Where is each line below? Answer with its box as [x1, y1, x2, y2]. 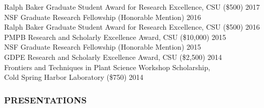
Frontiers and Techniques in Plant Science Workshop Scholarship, [4, 61, 211, 72]
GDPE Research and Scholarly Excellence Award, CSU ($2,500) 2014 [4, 51, 222, 62]
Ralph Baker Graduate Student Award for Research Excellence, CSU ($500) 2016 [4, 21, 260, 32]
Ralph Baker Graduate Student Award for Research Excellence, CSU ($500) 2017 [4, 2, 260, 12]
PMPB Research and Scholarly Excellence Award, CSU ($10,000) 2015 [4, 31, 227, 42]
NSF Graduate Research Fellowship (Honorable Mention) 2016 [4, 11, 201, 22]
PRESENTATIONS [4, 93, 87, 106]
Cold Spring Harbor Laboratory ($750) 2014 [4, 72, 144, 82]
